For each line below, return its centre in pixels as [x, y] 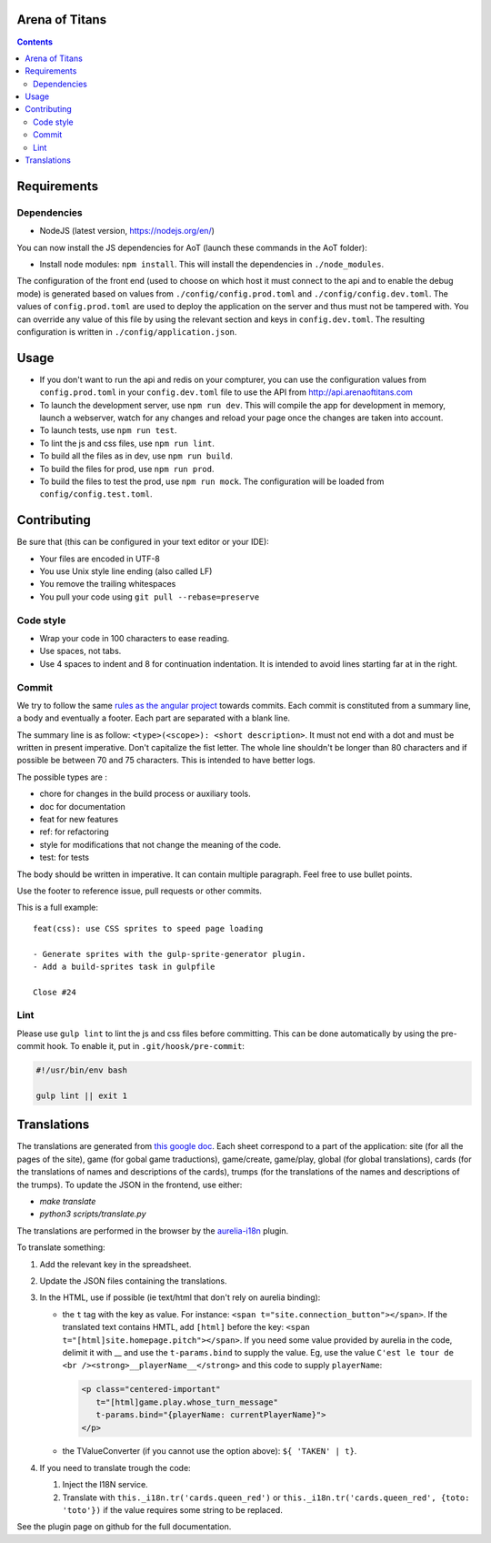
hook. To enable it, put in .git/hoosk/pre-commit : [146, 1046]
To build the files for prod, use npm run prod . [127, 469]
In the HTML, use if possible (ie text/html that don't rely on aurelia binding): [180, 1297]
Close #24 [55, 992]
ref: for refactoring [74, 832]
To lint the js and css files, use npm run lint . [127, 443]
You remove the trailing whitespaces [108, 584]
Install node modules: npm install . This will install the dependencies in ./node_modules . [212, 264]
